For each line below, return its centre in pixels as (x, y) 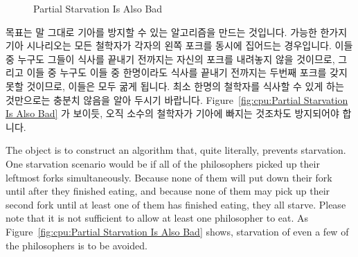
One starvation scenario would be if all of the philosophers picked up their (163, 163)
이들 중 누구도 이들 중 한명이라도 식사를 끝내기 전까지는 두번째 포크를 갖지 (187, 72)
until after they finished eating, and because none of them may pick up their (168, 191)
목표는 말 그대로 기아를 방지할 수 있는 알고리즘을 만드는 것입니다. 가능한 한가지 (177, 32)
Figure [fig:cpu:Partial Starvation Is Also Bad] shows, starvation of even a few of (177, 231)
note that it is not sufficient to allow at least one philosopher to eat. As (157, 218)
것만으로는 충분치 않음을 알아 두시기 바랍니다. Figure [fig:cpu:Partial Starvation (177, 99)
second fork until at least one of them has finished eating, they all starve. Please (176, 204)
